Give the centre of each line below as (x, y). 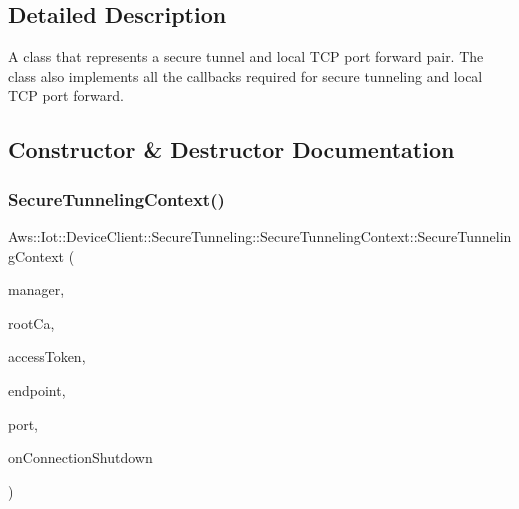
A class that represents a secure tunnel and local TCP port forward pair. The (246, 56)
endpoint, (37, 389)
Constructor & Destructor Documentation (231, 149)
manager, (36, 289)
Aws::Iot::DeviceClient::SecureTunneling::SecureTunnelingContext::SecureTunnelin (260, 235)
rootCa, (31, 322)
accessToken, (47, 356)
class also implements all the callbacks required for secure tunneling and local (245, 75)
